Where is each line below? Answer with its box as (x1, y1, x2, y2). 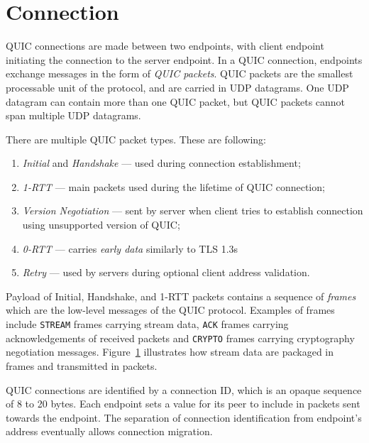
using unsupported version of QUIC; (22, 217, 180, 232)
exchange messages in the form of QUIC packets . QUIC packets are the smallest (6, 66, 353, 81)
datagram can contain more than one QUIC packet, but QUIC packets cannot (6, 94, 346, 109)
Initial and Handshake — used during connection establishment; (22, 155, 301, 170)
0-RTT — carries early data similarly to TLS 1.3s (22, 241, 238, 256)
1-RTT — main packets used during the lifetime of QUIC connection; (22, 179, 325, 194)
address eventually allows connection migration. (6, 424, 213, 439)
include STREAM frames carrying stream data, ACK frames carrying (6, 317, 289, 332)
